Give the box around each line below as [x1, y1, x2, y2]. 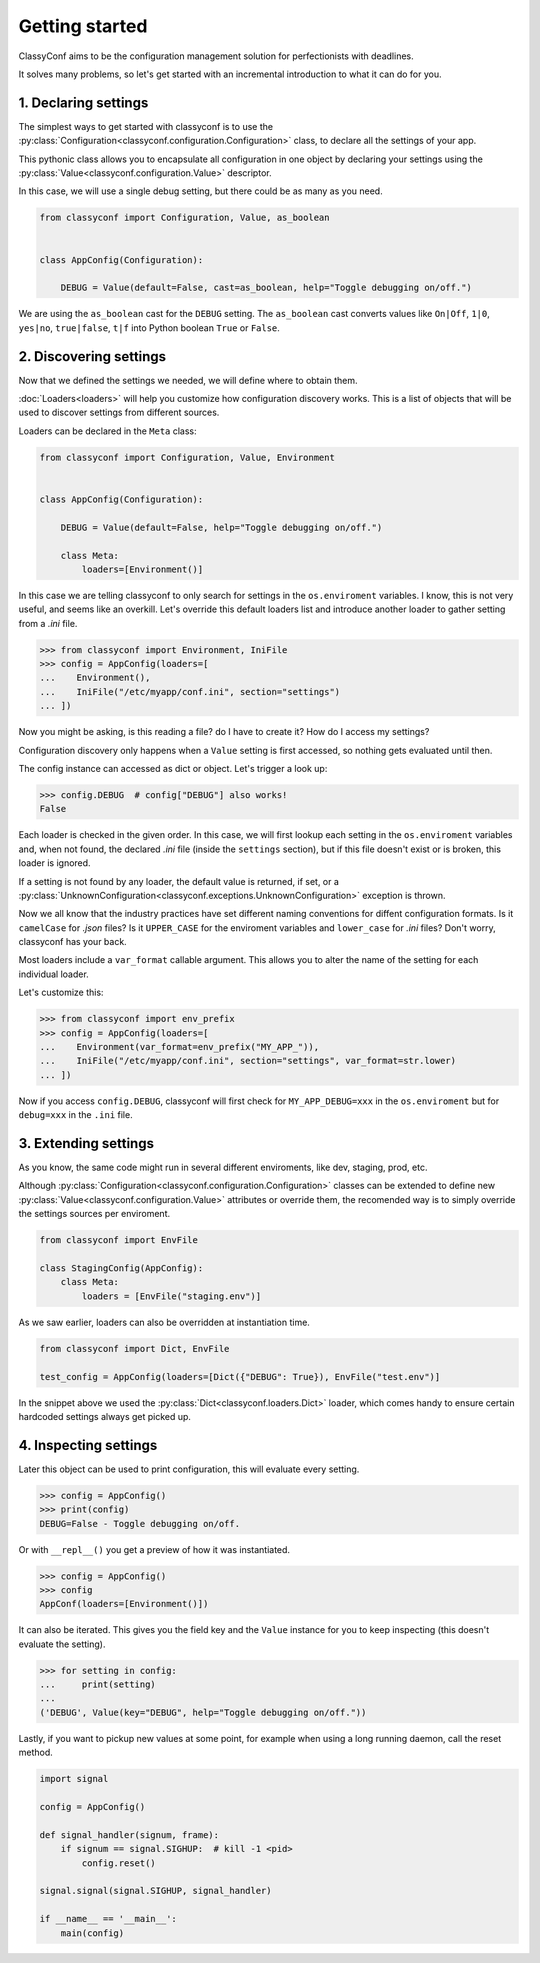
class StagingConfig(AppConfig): [39, 1263, 204, 1274]
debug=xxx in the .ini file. [18, 1109, 134, 1121]
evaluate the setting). [18, 1638, 106, 1650]
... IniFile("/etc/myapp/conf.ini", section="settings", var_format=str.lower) [39, 1055, 457, 1067]
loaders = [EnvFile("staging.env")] [81, 1290, 262, 1302]
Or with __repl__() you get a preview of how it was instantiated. [18, 1543, 290, 1555]
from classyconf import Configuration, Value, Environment [39, 451, 335, 463]
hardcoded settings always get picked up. [18, 1410, 192, 1422]
